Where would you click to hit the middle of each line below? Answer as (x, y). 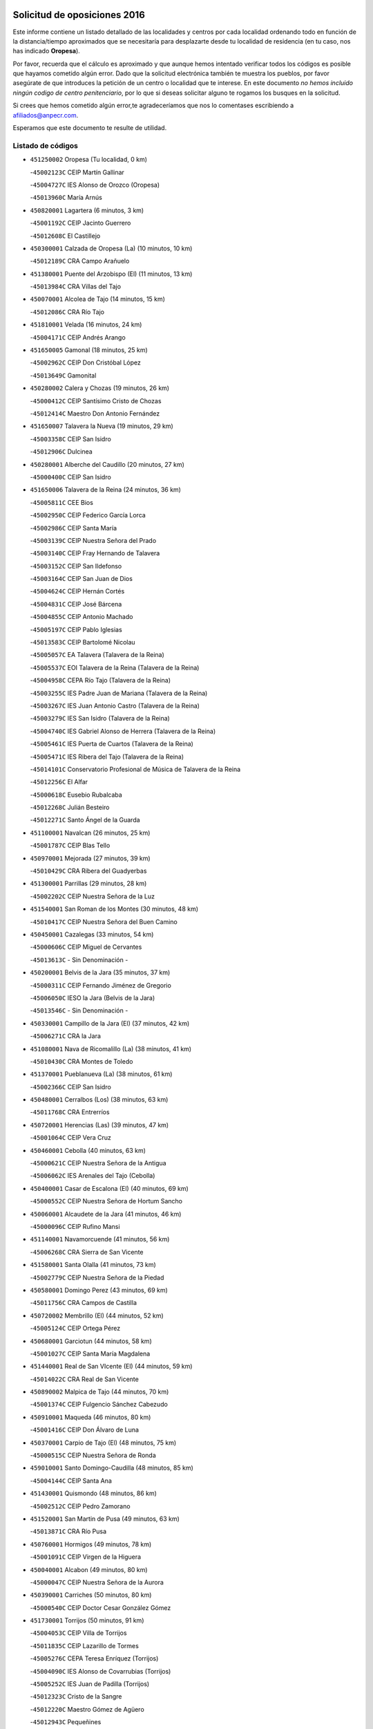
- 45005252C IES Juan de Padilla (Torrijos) (90, 1684)
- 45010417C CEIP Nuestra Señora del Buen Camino (104, 922)
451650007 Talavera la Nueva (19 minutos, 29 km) (102, 426)
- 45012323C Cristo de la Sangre (76, 1696)
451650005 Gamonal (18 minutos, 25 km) (89, 350)
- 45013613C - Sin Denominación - (79, 960)
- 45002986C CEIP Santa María (74, 528)
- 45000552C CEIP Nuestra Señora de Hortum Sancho (106, 1201)
